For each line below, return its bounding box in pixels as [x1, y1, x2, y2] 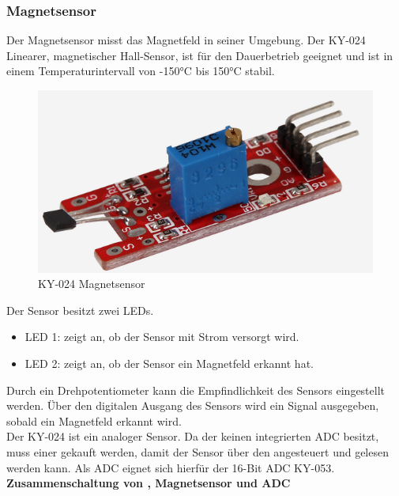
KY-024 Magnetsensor [38, 275, 145, 292]
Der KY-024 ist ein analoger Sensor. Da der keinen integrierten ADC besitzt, [6, 428, 379, 445]
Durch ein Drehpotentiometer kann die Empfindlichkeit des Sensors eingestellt [6, 381, 386, 398]
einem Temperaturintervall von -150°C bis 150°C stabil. [6, 62, 275, 79]
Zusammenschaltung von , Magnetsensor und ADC [6, 475, 291, 491]
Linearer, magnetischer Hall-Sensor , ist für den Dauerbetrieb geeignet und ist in [6, 47, 393, 63]
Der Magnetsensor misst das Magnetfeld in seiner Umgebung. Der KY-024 [6, 32, 366, 48]
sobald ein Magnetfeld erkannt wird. [6, 412, 182, 429]
